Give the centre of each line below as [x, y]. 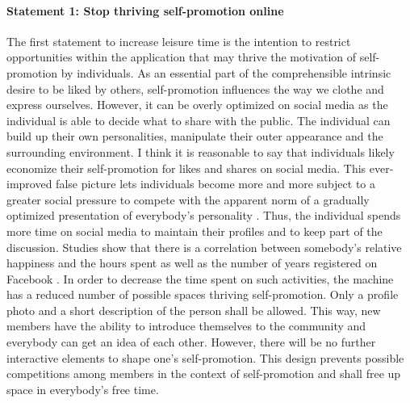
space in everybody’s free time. [83, 389]
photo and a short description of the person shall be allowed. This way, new [194, 310]
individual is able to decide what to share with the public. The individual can [199, 120]
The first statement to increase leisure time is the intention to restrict [179, 41]
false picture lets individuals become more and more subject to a [216, 184]
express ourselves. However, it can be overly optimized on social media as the [197, 105]
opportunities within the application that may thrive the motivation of [182, 57]
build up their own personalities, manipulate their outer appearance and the [195, 136]
